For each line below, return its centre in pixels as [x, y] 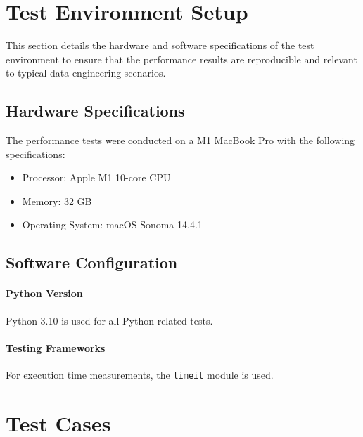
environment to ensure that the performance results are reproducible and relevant [181, 59]
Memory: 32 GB [57, 201]
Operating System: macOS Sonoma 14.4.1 [112, 224]
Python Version [44, 293]
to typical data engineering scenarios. [86, 73]
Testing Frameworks [56, 347]
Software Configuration [92, 262]
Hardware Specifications [95, 111]
